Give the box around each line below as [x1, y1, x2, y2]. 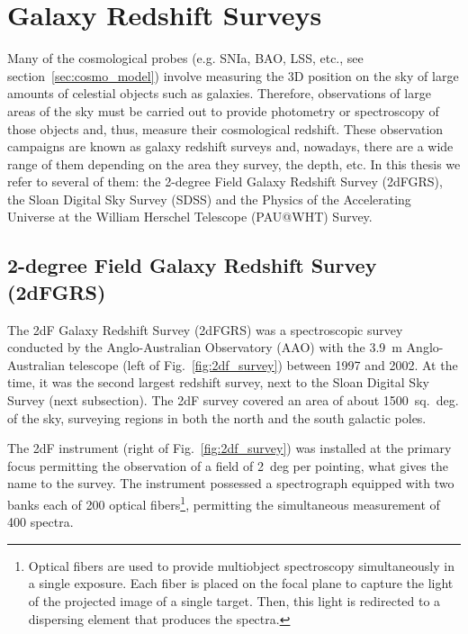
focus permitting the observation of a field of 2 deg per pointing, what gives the [7, 456, 448, 475]
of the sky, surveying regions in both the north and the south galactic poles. [7, 408, 427, 427]
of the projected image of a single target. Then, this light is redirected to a [28, 592, 441, 611]
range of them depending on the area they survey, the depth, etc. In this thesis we [7, 154, 461, 173]
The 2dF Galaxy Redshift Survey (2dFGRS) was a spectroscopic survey [7, 320, 403, 339]
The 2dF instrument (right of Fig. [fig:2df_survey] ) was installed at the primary [7, 439, 452, 457]
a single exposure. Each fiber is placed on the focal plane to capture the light [28, 574, 454, 593]
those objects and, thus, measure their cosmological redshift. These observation [7, 119, 444, 138]
